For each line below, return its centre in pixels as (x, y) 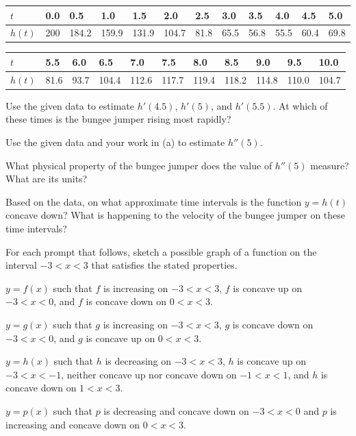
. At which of (300, 105)
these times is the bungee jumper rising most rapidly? (118, 119)
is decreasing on (138, 361)
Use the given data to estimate (70, 105)
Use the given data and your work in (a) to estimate (115, 142)
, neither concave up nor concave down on (149, 374)
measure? (330, 165)
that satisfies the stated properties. (164, 265)
